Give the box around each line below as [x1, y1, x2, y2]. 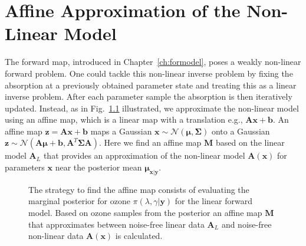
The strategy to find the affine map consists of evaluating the [28, 183, 249, 195]
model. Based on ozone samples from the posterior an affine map [28, 206, 262, 219]
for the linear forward [175, 195, 253, 207]
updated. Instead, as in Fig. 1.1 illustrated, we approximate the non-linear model [5, 101, 299, 114]
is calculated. [115, 229, 163, 242]
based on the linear [216, 136, 285, 149]
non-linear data [28, 229, 84, 242]
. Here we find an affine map [98, 136, 202, 149]
